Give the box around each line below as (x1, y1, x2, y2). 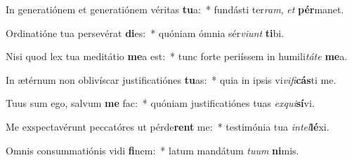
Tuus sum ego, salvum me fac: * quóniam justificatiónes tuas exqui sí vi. (6, 96, 315, 110)
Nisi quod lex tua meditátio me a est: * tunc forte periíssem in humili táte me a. (6, 49, 348, 64)
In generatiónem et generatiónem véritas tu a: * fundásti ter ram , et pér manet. (6, 2, 344, 16)
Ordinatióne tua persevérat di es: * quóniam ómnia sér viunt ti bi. (6, 25, 285, 40)
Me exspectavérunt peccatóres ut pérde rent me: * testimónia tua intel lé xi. (6, 119, 330, 133)
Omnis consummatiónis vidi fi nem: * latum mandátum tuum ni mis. (6, 143, 299, 157)
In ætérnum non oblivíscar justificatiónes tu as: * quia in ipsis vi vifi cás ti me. (6, 72, 337, 87)
